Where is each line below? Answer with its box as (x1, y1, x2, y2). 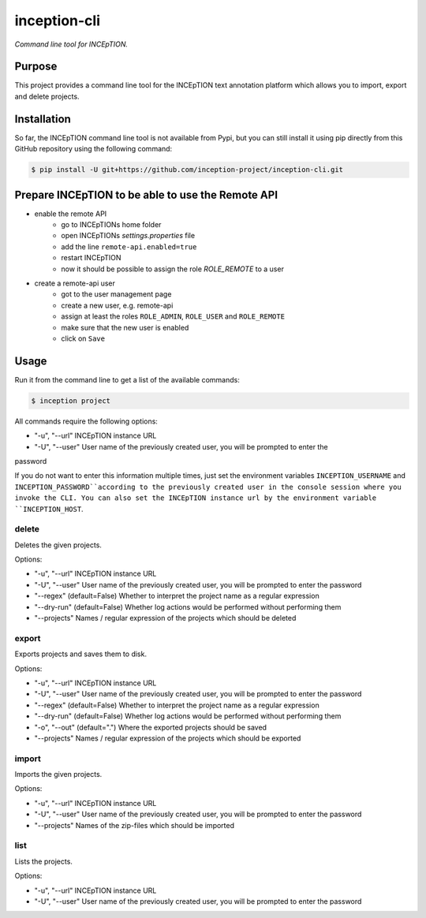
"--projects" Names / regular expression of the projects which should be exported (34, 733, 301, 743)
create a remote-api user (34, 278, 116, 288)
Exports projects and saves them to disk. (14, 649, 148, 659)
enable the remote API (34, 209, 107, 218)
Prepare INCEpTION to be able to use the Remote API (14, 188, 278, 201)
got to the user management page (61, 289, 172, 299)
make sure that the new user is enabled (61, 323, 189, 332)
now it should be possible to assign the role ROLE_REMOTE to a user (61, 264, 284, 274)
